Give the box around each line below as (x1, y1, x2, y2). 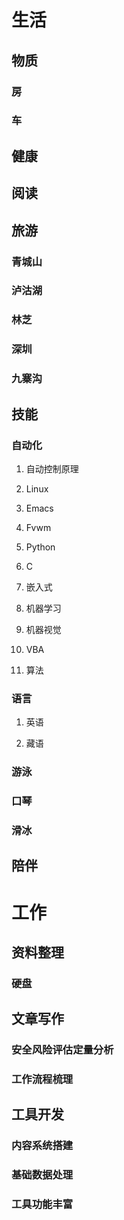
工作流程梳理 (11, 1072, 74, 1086)
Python (25, 541, 56, 553)
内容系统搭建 (11, 1139, 74, 1153)
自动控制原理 (25, 462, 79, 475)
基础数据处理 (11, 1168, 74, 1182)
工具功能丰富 (11, 1197, 74, 1211)
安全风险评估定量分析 (11, 1043, 114, 1057)
